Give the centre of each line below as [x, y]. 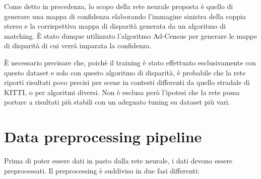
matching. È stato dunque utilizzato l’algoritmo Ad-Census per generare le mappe [131, 35]
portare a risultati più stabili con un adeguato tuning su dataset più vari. [117, 102]
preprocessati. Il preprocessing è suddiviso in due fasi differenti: [102, 170]
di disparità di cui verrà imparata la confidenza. [78, 46]
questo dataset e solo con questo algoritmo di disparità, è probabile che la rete [125, 72]
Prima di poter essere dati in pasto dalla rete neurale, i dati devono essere [118, 161]
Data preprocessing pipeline [103, 137]
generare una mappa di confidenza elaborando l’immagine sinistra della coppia [125, 16]
